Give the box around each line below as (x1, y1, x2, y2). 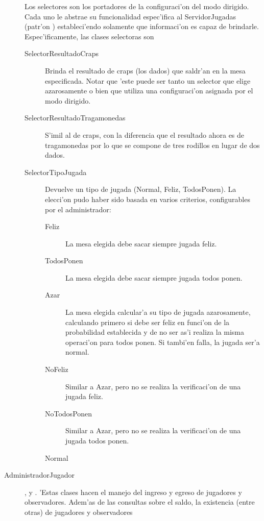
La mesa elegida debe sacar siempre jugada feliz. (65, 238, 217, 249)
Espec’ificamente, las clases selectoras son (25, 31, 154, 41)
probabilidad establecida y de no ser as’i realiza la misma (65, 327, 245, 337)
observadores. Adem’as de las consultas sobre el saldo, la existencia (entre (25, 497, 255, 507)
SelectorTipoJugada (25, 166, 87, 177)
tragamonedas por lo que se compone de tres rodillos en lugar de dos (45, 139, 260, 150)
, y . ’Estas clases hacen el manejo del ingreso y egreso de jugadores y (25, 486, 242, 497)
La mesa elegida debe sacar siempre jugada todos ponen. (65, 272, 243, 283)
